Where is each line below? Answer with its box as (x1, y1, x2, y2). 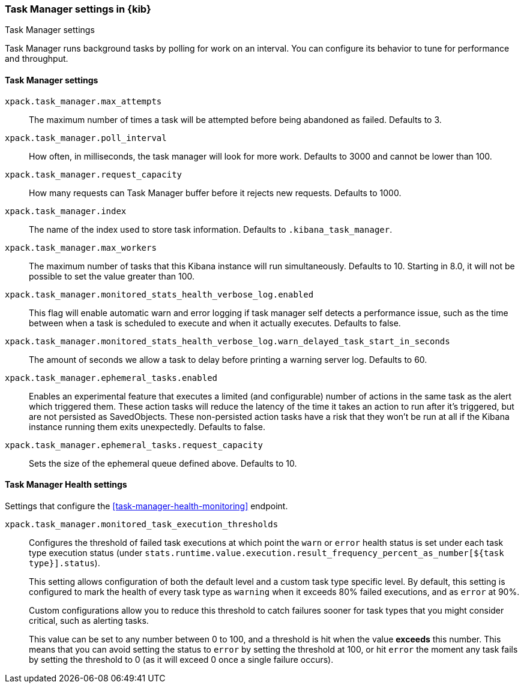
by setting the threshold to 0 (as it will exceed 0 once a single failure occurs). (29, 654, 334, 665)
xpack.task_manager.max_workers (5, 242, 157, 253)
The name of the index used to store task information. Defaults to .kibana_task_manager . (29, 224, 393, 235)
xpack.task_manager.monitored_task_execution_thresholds (5, 519, 279, 529)
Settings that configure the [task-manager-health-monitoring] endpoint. (5, 500, 288, 511)
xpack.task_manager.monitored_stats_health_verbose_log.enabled (5, 289, 314, 299)
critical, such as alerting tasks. (29, 615, 149, 626)
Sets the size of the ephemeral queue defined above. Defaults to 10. (29, 458, 297, 468)
